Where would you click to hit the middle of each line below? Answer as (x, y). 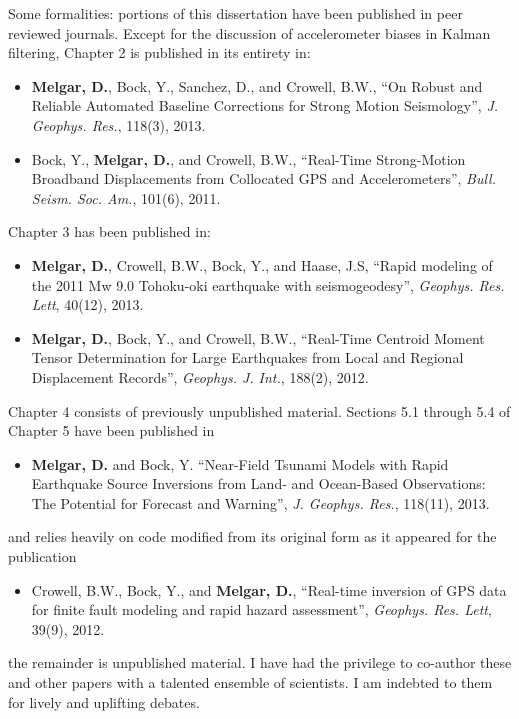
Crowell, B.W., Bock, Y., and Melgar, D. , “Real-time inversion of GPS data (269, 589)
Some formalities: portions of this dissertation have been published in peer (235, 13)
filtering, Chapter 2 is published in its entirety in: (159, 52)
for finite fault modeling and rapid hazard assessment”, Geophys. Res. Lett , (261, 609)
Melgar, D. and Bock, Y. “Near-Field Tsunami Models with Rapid (240, 463)
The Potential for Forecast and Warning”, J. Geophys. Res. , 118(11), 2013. (260, 502)
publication (42, 556)
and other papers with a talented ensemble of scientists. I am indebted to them (250, 682)
